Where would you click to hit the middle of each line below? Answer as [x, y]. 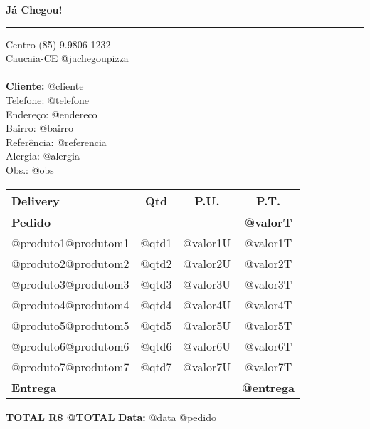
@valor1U [207, 242]
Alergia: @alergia [43, 156]
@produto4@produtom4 [70, 304]
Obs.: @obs [30, 169]
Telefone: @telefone [48, 99]
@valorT [268, 222]
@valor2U [207, 263]
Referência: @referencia [56, 141]
